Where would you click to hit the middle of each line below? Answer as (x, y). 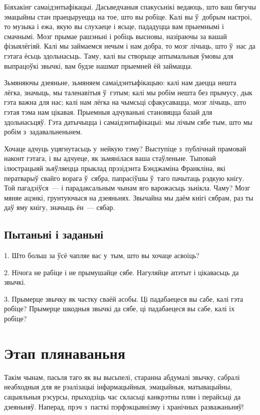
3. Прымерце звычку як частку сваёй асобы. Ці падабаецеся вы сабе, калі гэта (124, 298)
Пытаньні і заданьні (54, 234)
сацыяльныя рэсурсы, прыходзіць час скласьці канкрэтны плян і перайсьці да (122, 396)
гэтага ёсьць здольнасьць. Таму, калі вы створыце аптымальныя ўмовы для (119, 55)
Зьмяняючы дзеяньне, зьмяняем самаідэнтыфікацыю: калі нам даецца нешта (120, 82)
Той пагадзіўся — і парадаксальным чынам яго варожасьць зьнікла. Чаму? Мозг (127, 188)
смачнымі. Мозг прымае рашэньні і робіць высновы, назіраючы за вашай (115, 36)
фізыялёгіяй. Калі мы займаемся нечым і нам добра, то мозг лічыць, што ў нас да (130, 46)
